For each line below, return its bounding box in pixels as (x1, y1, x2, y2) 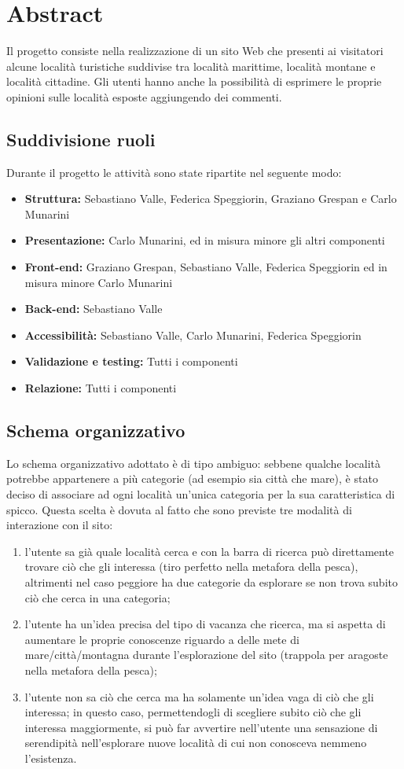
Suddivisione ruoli (6, 127, 156, 151)
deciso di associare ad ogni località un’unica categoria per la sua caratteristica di (6, 486, 395, 502)
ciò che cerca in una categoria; (24, 589, 171, 605)
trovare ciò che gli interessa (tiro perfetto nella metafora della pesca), (24, 558, 358, 575)
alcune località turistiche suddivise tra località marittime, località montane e (6, 57, 376, 74)
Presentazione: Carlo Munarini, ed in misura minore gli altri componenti (24, 232, 385, 248)
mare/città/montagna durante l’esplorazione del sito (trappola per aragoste (24, 646, 388, 663)
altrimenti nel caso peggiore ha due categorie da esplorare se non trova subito (24, 574, 398, 590)
